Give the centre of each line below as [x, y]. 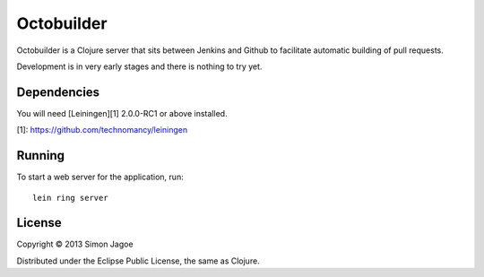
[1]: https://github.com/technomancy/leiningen [102, 130]
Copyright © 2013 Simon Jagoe [75, 244]
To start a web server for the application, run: [100, 177]
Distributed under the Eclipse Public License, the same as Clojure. [138, 261]
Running [41, 156]
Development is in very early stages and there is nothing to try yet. [139, 66]
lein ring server [70, 198]
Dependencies [58, 92]
